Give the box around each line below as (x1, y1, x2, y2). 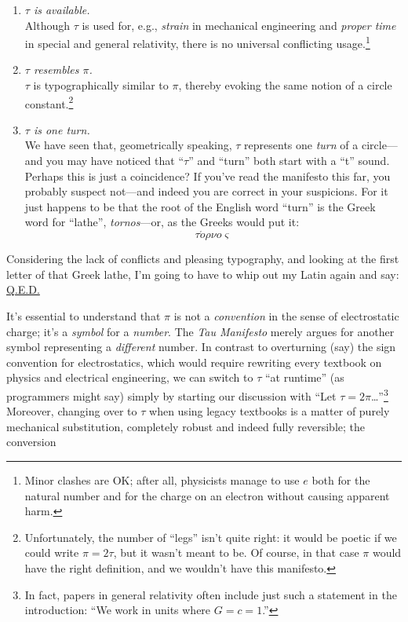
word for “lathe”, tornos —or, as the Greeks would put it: (24, 214, 300, 230)
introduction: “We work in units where (24, 602, 211, 618)
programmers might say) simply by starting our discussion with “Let (6, 387, 337, 404)
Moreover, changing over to (6, 403, 137, 419)
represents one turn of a (244, 137, 359, 153)
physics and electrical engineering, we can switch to (6, 369, 253, 386)
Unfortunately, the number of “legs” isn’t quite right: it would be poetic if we (24, 529, 397, 545)
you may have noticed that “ (46, 152, 184, 169)
